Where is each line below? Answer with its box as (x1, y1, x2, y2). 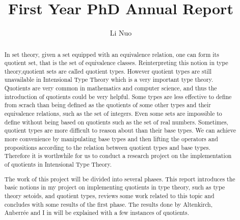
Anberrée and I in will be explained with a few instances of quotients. (4, 208, 190, 217)
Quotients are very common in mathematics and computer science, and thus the (4, 84, 217, 92)
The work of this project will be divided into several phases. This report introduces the (4, 174, 235, 183)
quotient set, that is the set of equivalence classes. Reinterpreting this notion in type (4, 58, 228, 67)
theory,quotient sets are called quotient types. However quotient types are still (4, 67, 212, 75)
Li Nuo (110, 27, 132, 38)
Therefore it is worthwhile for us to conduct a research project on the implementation (4, 151, 232, 160)
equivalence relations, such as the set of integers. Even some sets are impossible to (4, 109, 222, 118)
